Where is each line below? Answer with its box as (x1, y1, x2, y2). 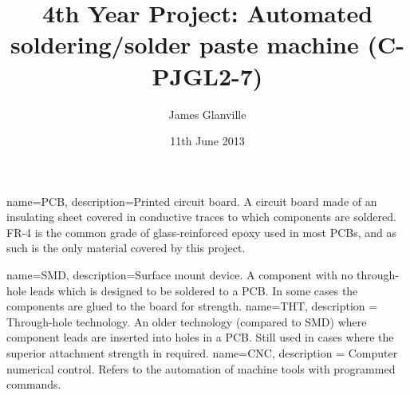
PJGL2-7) (152, 59, 263, 92)
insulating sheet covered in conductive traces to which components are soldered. (6, 208, 396, 225)
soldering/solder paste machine (10, 28, 359, 61)
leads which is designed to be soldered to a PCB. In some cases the (30, 282, 358, 298)
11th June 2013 (170, 132, 245, 149)
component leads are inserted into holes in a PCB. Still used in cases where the (6, 329, 394, 346)
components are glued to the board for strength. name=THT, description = (6, 298, 378, 314)
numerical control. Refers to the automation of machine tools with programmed (6, 360, 396, 377)
